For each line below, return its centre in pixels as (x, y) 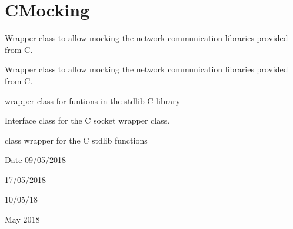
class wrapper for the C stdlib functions (76, 140)
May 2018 (22, 219)
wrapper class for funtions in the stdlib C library (93, 100)
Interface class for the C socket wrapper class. (87, 120)
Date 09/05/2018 (36, 160)
